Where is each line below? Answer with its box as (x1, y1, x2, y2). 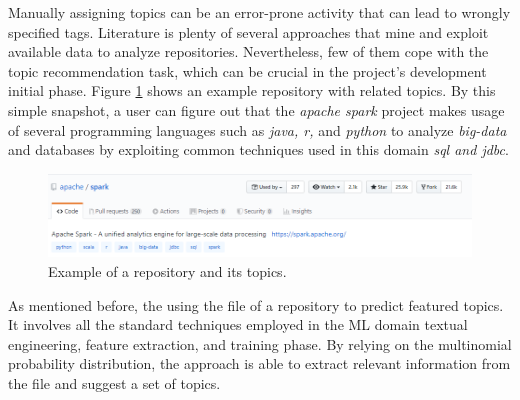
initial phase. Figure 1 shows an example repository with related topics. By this (8, 80, 496, 101)
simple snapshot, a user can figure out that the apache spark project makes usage (8, 99, 505, 120)
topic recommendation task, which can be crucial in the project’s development (8, 60, 487, 81)
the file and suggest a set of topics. (8, 372, 221, 393)
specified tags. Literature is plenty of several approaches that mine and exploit (8, 21, 489, 42)
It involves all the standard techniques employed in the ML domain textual (8, 314, 468, 335)
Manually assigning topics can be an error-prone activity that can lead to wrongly (8, 2, 511, 22)
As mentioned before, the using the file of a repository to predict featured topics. (8, 294, 504, 315)
